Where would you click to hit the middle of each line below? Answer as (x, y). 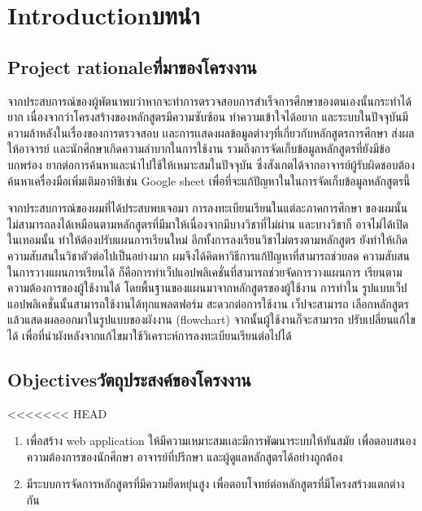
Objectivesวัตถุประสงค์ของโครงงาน (129, 379)
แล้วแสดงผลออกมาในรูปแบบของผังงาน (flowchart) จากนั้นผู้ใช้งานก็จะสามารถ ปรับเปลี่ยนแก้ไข (211, 319)
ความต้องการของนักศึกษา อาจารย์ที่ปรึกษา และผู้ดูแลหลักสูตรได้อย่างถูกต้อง (185, 456)
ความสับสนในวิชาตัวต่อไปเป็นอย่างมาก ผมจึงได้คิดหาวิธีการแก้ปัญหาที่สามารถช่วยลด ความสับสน (209, 255)
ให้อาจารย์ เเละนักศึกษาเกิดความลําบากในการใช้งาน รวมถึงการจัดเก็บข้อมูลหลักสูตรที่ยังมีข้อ (199, 148)
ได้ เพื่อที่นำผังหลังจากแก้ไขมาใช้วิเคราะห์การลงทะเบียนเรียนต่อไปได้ (150, 335)
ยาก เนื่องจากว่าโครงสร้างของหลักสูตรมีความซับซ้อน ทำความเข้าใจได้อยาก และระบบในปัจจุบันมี (208, 117)
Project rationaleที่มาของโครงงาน (132, 66)
